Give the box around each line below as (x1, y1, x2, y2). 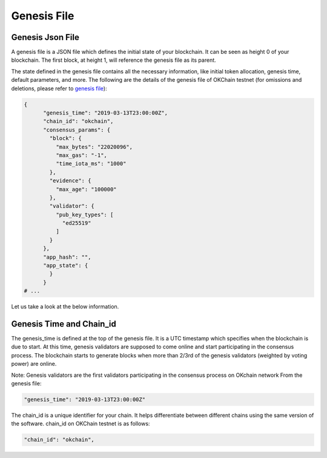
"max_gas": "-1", (55, 151, 107, 159)
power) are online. (11, 360, 57, 368)
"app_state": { (43, 262, 88, 269)
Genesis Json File (11, 32, 80, 42)
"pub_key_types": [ (55, 211, 114, 218)
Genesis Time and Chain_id (11, 319, 116, 329)
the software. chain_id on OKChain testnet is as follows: (11, 420, 150, 427)
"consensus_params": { (43, 126, 111, 133)
